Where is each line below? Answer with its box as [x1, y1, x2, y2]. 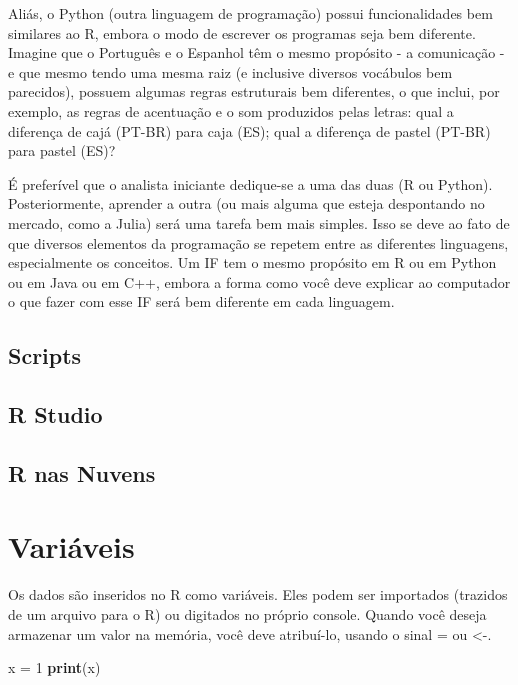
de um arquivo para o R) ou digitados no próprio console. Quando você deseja [8, 603, 487, 624]
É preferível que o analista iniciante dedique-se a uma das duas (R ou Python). [8, 173, 493, 194]
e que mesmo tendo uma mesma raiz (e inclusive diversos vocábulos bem [8, 61, 453, 82]
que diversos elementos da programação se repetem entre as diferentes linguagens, [8, 232, 509, 253]
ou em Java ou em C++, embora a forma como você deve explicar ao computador [8, 271, 511, 292]
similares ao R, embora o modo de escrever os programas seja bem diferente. [8, 22, 476, 43]
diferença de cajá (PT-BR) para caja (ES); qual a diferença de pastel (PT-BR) [8, 120, 491, 141]
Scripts [8, 340, 82, 371]
